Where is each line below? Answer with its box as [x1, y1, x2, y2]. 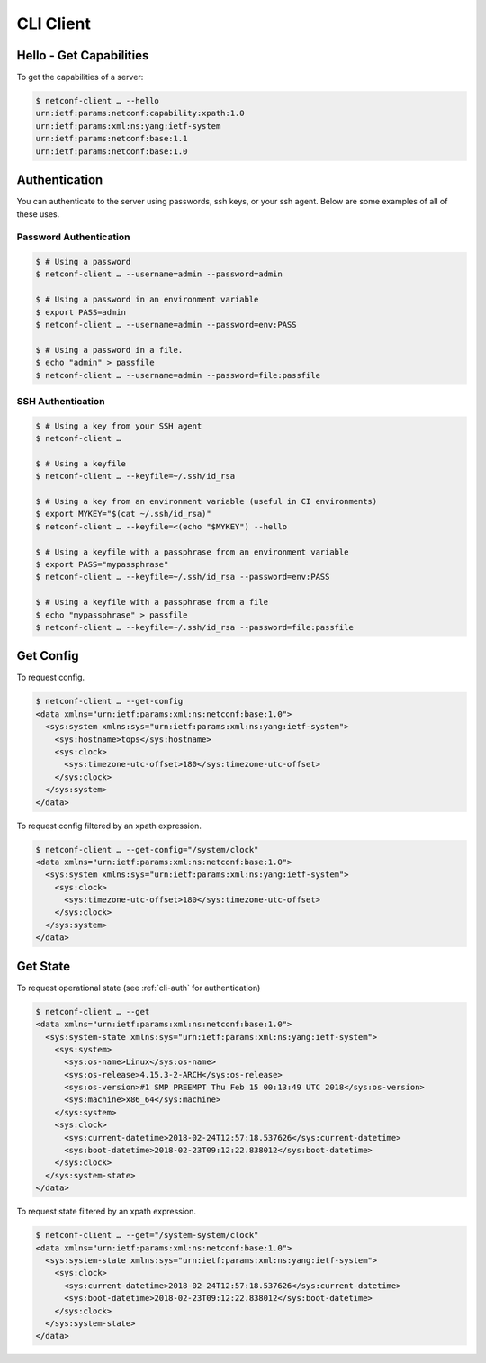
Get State [16, 959, 71, 974]
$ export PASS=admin [35, 307, 126, 317]
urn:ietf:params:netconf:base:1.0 [35, 146, 188, 157]
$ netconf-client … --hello [35, 95, 159, 106]
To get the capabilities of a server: [16, 72, 144, 83]
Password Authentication [16, 230, 130, 243]
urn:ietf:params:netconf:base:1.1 [35, 133, 188, 144]
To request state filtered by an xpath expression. [16, 1206, 197, 1217]
